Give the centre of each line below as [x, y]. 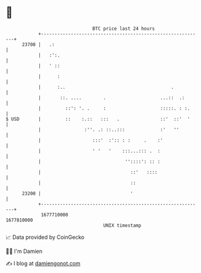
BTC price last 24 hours [124, 29]
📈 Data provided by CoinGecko [45, 237]
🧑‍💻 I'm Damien [24, 251]
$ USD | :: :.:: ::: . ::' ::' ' [98, 119]
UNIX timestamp [122, 225]
